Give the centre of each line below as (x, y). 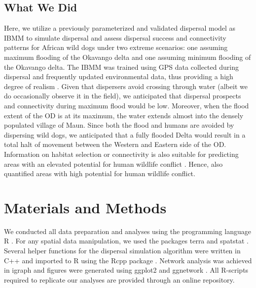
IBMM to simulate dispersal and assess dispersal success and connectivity (115, 37)
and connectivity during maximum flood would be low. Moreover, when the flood (127, 105)
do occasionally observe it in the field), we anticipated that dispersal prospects (123, 96)
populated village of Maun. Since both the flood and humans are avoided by (119, 125)
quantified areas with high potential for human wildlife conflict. (100, 173)
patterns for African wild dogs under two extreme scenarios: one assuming (116, 47)
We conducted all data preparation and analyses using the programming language (128, 231)
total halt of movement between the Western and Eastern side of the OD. (115, 144)
